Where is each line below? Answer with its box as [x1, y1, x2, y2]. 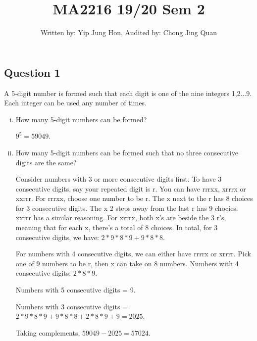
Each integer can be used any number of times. [4, 97, 147, 108]
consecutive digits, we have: [15, 232, 99, 242]
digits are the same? [15, 157, 77, 167]
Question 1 [4, 64, 60, 80]
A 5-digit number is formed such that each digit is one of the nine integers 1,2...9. [4, 88, 252, 98]
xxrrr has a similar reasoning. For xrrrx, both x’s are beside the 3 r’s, [15, 212, 226, 223]
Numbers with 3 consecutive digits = [15, 301, 128, 311]
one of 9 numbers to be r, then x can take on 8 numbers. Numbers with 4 [15, 258, 239, 268]
